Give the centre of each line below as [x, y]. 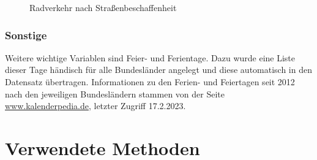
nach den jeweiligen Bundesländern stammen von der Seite [115, 93]
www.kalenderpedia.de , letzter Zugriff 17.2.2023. [95, 106]
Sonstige [26, 35]
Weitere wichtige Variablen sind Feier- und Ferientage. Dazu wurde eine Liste [150, 57]
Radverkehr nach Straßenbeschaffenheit [103, 7]
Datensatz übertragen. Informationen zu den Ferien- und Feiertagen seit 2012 [150, 82]
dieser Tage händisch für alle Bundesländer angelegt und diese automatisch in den [158, 70]
